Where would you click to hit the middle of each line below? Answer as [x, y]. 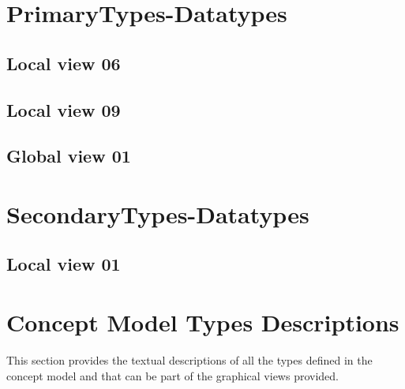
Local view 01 [64, 264]
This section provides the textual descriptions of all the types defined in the [189, 360]
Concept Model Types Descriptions [203, 322]
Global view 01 [69, 156]
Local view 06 [64, 63]
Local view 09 [64, 109]
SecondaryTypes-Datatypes [158, 213]
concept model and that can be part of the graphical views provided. [172, 375]
